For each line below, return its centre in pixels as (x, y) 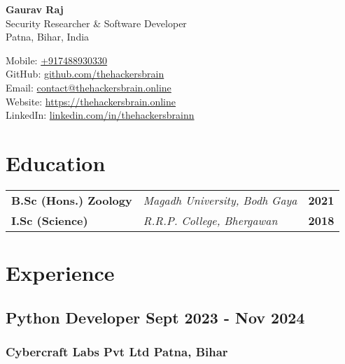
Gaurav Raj (35, 9)
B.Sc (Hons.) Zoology (72, 200)
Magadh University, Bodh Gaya (220, 200)
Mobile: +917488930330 (57, 60)
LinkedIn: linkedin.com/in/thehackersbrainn (100, 115)
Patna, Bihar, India (48, 37)
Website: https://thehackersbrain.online (91, 101)
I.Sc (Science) (50, 220)
